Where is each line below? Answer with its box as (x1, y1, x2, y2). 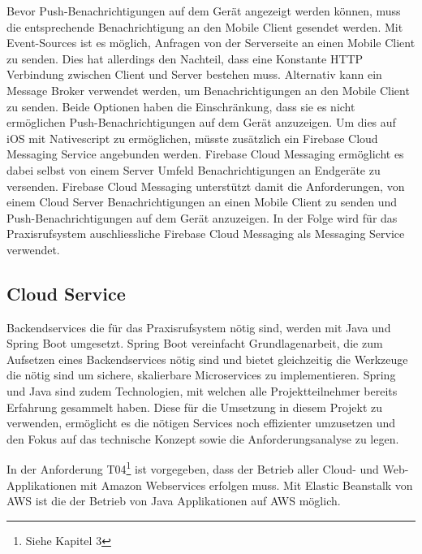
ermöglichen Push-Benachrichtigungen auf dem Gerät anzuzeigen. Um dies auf (6, 114, 396, 131)
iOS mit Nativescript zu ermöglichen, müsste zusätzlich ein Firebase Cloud (6, 129, 378, 146)
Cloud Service (6, 280, 126, 305)
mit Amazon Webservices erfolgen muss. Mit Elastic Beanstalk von (80, 476, 413, 493)
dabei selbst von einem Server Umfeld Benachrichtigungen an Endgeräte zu (6, 161, 381, 178)
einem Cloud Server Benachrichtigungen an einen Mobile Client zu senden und (6, 193, 398, 210)
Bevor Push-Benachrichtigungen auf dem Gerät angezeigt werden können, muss (6, 2, 401, 19)
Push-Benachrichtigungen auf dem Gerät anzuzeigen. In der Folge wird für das (6, 209, 398, 226)
